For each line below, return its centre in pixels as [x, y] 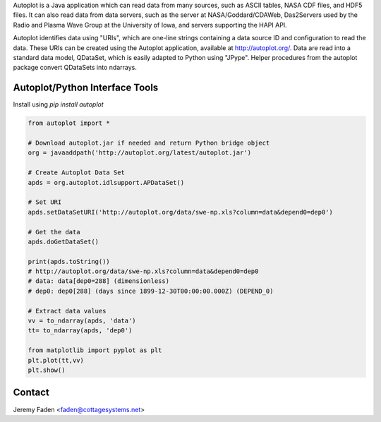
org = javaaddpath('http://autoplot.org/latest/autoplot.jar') [140, 153]
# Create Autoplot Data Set [76, 173]
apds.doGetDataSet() [63, 241]
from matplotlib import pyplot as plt [95, 350]
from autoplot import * [69, 123]
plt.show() [47, 370]
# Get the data [54, 232]
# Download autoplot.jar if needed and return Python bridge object [149, 143]
